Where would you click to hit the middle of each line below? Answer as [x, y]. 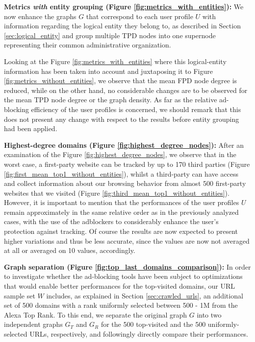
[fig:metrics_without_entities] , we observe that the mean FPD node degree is [121, 80]
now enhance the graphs [40, 16]
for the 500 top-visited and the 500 [153, 324]
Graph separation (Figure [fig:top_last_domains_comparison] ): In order [127, 266]
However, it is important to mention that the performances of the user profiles [122, 202]
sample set [20, 295]
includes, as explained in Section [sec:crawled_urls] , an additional [145, 295]
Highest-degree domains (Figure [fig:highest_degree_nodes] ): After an [124, 145]
